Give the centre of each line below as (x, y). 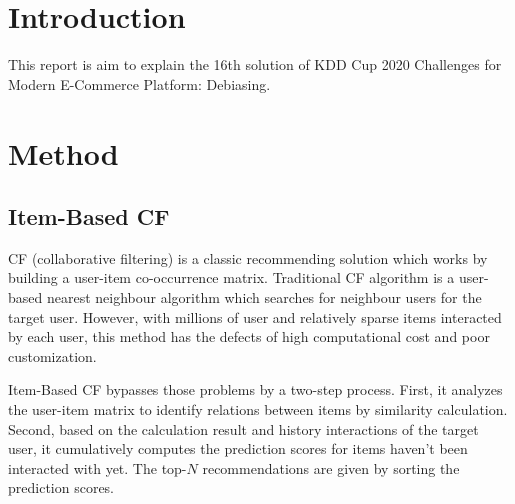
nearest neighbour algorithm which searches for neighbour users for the (264, 297)
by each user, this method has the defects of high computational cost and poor (249, 336)
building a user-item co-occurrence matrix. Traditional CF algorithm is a (231, 277)
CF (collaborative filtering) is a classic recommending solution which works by (248, 257)
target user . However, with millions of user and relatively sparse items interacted (255, 316)
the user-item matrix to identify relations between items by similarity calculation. (258, 409)
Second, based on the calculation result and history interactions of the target (243, 428)
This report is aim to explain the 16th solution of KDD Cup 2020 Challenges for (255, 64)
